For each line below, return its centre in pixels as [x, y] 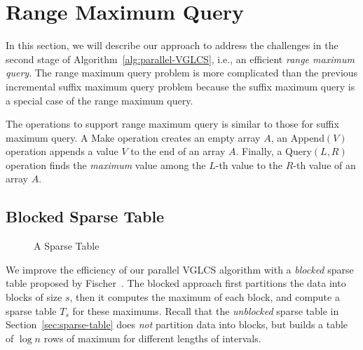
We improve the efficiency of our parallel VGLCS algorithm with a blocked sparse [180, 269]
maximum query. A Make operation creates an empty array [133, 137]
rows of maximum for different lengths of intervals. [152, 338]
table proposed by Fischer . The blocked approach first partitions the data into [176, 283]
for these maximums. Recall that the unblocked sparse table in [206, 310]
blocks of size [34, 297]
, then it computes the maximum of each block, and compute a [205, 297]
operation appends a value [62, 151]
